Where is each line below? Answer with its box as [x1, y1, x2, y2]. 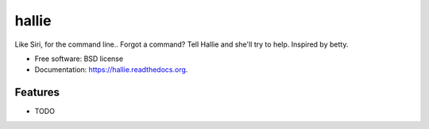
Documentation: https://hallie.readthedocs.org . [34, 65, 188, 74]
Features [14, 85, 60, 99]
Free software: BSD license [34, 54, 123, 63]
